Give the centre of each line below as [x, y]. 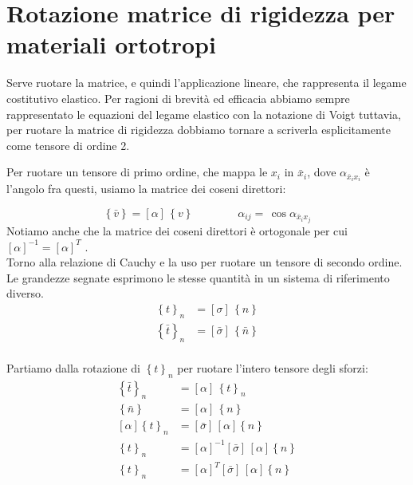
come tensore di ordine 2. [68, 145]
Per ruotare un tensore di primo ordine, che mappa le [137, 172]
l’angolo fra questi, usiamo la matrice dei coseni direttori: [146, 189]
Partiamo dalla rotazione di [73, 367]
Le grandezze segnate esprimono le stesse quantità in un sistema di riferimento [198, 277]
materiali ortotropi [111, 44]
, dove [322, 172]
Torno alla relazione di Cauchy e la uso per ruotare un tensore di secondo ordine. [205, 262]
